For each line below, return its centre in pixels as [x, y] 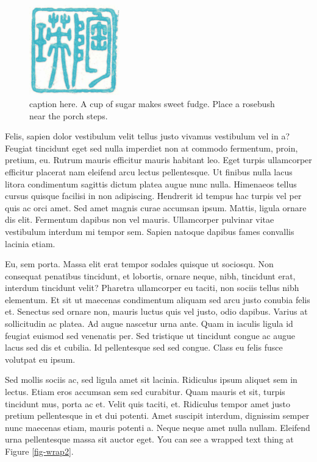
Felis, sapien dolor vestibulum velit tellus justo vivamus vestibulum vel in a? [148, 136]
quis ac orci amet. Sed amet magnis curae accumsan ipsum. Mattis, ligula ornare [156, 207]
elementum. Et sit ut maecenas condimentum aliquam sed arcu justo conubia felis [158, 299]
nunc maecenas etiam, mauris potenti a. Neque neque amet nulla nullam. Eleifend [158, 427]
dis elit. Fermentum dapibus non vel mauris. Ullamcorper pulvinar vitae [140, 219]
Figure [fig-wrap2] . [39, 451]
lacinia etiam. [30, 243]
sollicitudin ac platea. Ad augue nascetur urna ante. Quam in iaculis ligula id [149, 324]
